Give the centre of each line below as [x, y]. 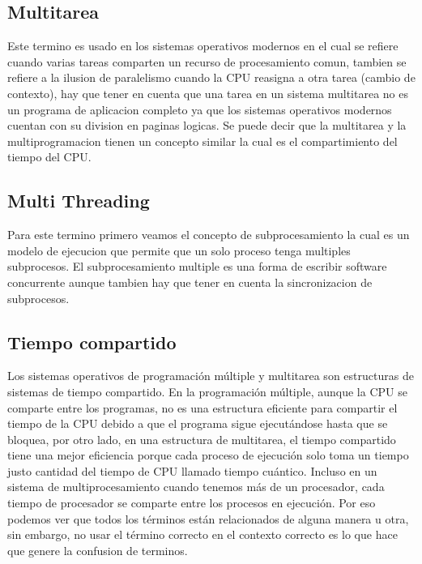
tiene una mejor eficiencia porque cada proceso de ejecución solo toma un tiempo [208, 455]
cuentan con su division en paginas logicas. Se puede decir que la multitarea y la [207, 125]
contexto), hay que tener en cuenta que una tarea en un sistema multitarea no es [208, 93]
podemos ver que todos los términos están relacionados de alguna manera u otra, [208, 518]
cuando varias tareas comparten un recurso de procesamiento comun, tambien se [207, 61]
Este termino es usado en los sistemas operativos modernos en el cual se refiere [203, 46]
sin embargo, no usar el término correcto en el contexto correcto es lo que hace [202, 534]
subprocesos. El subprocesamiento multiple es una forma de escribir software [197, 266]
